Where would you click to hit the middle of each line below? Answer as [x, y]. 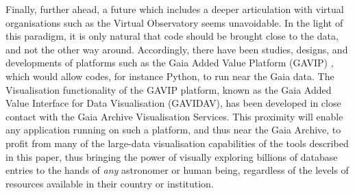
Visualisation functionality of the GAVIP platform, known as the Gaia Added [169, 89]
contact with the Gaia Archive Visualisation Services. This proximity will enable [174, 116]
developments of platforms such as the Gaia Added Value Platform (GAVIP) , [170, 63]
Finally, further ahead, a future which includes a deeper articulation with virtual [175, 9]
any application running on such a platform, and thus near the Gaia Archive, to [173, 130]
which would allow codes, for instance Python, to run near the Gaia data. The [170, 76]
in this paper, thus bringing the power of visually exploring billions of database [172, 156]
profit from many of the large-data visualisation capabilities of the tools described [177, 143]
